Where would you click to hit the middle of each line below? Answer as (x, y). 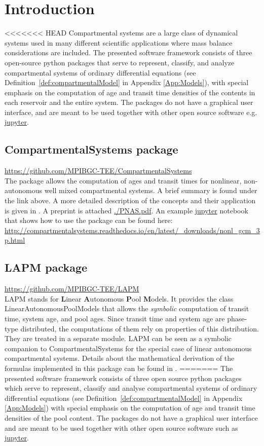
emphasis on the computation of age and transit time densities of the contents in (130, 92)
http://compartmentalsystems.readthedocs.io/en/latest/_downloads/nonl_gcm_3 (132, 230)
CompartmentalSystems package (91, 149)
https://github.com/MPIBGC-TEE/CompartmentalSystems (98, 171)
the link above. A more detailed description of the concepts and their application (130, 200)
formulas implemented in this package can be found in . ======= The (119, 368)
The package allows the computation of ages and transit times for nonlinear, (123, 180)
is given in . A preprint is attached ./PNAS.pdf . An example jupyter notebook (126, 210)
